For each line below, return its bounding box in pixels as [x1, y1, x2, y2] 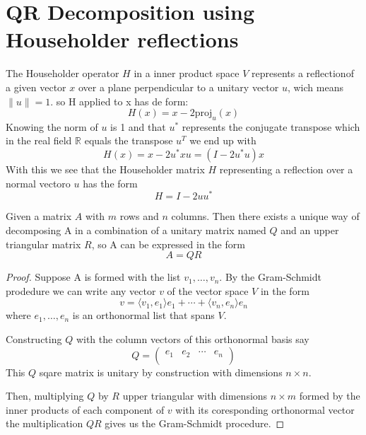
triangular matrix [6, 236, 81, 251]
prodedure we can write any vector [6, 283, 156, 298]
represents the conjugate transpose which [182, 119, 360, 134]
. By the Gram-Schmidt [219, 269, 321, 284]
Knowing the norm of [6, 119, 98, 134]
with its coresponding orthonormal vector [175, 402, 355, 417]
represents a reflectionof [252, 66, 354, 81]
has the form [83, 175, 138, 190]
